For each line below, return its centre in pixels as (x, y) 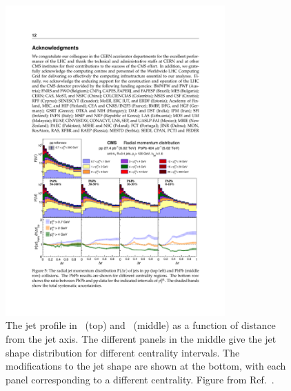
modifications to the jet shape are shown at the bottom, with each (146, 366)
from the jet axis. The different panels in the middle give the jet (141, 338)
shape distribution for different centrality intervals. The (123, 352)
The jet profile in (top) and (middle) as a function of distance (141, 325)
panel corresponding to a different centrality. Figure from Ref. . (140, 379)
